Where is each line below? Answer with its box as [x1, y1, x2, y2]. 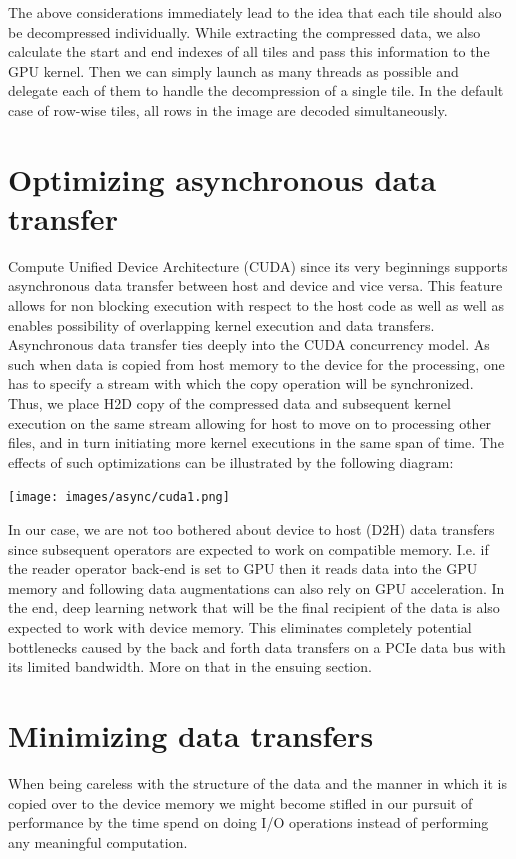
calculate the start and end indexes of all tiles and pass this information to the [8, 41, 490, 62]
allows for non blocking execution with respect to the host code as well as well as [8, 295, 504, 316]
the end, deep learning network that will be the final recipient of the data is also [8, 597, 500, 618]
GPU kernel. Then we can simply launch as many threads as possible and [8, 60, 459, 81]
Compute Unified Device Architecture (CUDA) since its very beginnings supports [8, 255, 508, 276]
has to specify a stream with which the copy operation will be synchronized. [8, 373, 474, 394]
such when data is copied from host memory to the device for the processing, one [8, 353, 505, 374]
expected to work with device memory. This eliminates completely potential [8, 617, 472, 638]
